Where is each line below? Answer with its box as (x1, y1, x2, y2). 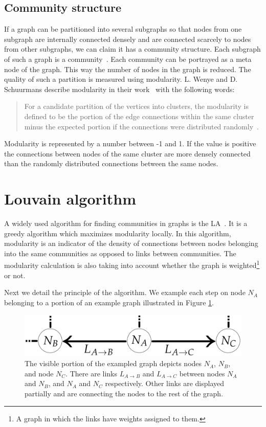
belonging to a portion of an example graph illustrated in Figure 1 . (4, 297, 214, 307)
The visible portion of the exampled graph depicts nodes (25, 358, 202, 369)
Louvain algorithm (4, 188, 136, 209)
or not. (4, 269, 26, 280)
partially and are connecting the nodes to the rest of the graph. (25, 388, 224, 398)
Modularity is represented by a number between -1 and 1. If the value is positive (4, 138, 256, 149)
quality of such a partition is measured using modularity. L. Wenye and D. (4, 74, 238, 84)
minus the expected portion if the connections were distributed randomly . (24, 121, 259, 131)
